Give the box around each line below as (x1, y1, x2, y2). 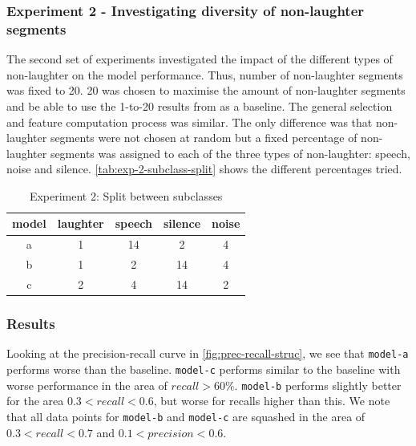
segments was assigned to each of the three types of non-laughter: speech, (50, 144, 410, 161)
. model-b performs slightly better (234, 376, 402, 393)
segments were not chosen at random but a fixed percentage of (50, 129, 357, 146)
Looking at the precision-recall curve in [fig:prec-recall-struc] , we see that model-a (6, 345, 409, 362)
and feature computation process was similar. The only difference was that (6, 113, 373, 130)
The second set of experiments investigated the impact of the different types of (6, 51, 393, 67)
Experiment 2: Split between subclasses (29, 187, 223, 204)
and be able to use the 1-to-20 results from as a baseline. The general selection (6, 97, 393, 114)
